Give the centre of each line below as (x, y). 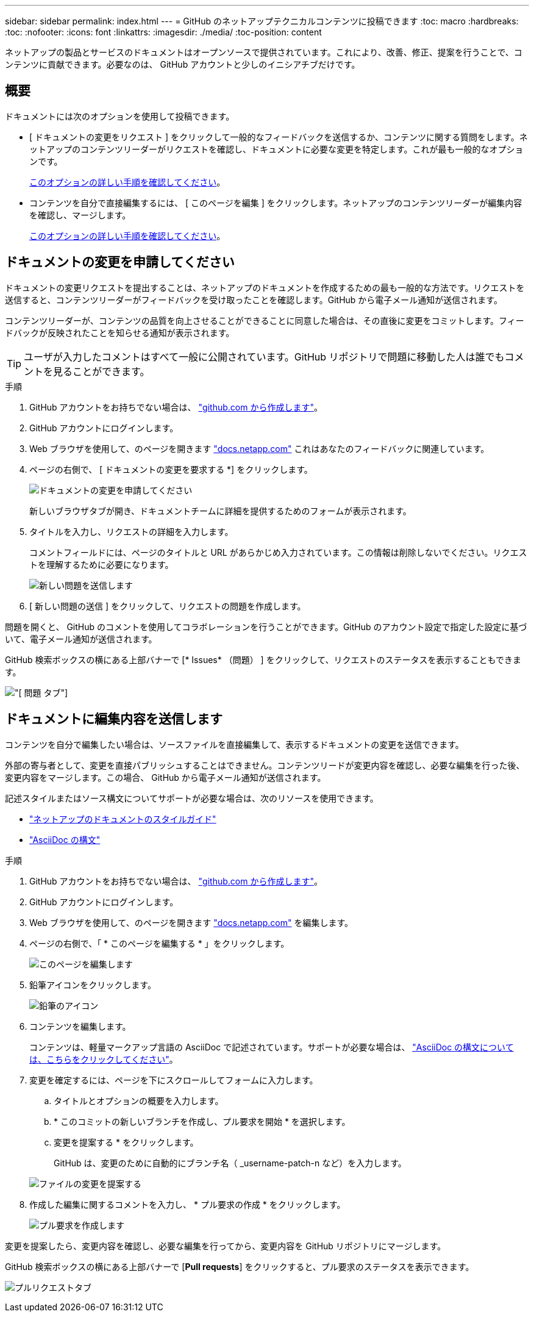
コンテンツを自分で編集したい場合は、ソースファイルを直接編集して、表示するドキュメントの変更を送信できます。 (234, 744)
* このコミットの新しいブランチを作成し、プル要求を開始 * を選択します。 (202, 1121)
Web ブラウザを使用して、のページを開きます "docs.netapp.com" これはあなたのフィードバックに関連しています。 (259, 448)
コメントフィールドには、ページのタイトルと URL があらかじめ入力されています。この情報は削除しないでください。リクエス (278, 552)
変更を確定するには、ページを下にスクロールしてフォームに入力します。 (174, 1080)
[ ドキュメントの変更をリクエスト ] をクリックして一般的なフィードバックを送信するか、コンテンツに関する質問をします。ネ (279, 137)
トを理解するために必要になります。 (101, 564)
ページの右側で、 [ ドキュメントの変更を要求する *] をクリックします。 (171, 469)
